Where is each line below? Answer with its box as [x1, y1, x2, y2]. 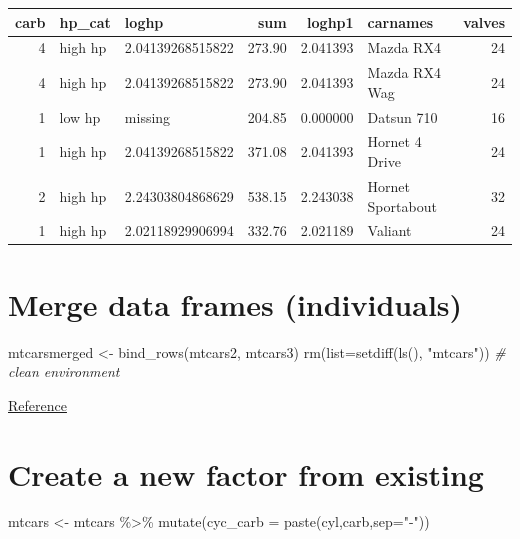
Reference [8, 394, 67, 415]
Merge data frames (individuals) [8, 283, 463, 324]
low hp [59, 106, 101, 127]
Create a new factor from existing [8, 453, 484, 494]
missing [124, 106, 171, 127]
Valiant [367, 220, 412, 241]
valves [463, 11, 505, 32]
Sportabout [367, 195, 437, 216]
